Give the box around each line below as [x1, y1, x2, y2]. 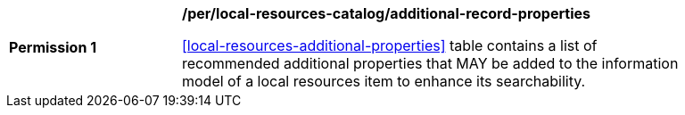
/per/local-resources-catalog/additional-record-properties [182, 4, 590, 22]
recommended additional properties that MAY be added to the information [182, 54, 679, 72]
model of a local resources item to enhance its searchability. [182, 72, 586, 90]
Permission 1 [9, 38, 97, 56]
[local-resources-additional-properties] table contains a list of [182, 37, 598, 54]
